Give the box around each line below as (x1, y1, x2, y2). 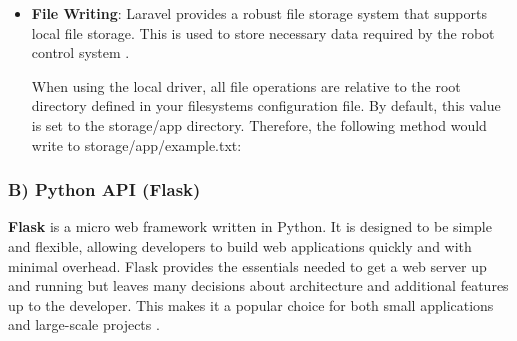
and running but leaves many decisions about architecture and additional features (8, 275, 509, 296)
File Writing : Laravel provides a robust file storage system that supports (31, 3, 487, 23)
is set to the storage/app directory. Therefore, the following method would (31, 114, 487, 135)
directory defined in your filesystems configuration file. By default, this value (31, 95, 501, 116)
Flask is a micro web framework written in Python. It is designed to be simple (8, 216, 492, 237)
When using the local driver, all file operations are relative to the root (31, 75, 461, 96)
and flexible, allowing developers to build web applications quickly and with (8, 235, 472, 256)
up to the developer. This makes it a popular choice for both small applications (8, 294, 494, 315)
